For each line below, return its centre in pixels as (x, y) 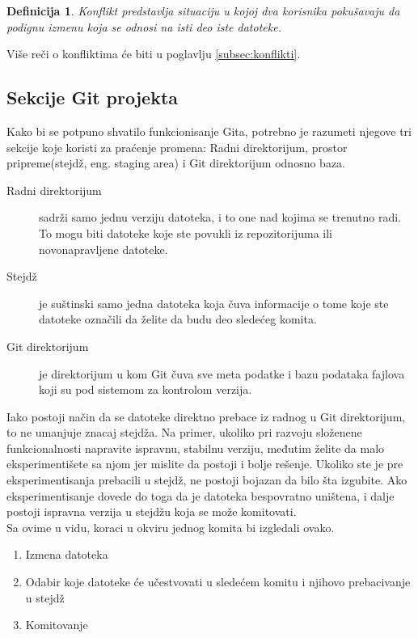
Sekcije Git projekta (93, 97)
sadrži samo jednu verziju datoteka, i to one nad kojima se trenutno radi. (220, 217)
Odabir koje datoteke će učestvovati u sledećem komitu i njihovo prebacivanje (218, 582)
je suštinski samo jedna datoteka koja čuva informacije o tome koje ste (214, 303)
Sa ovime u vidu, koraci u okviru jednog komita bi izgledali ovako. (171, 527)
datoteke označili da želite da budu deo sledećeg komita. (178, 319)
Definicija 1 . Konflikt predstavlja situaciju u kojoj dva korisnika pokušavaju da (203, 11)
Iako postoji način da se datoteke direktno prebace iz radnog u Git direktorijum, (206, 416)
